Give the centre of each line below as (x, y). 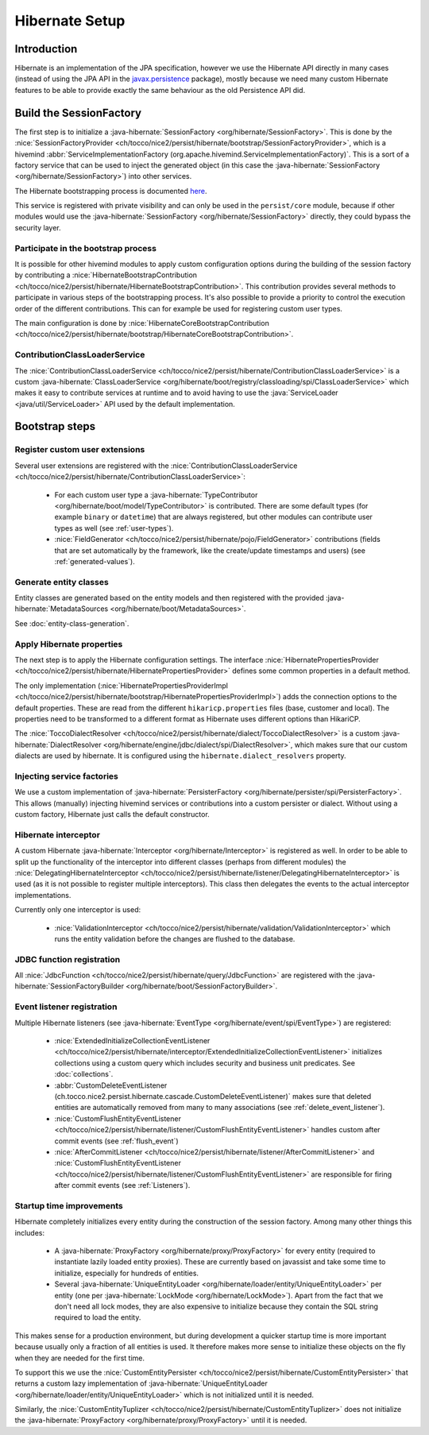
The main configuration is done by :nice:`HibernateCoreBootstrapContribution (142, 323)
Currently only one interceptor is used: (78, 910)
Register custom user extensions (80, 450)
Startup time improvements (69, 1205)
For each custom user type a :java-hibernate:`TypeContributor (156, 495)
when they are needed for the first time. (80, 1358)
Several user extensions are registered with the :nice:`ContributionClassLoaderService (156, 466)
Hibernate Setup (70, 21)
